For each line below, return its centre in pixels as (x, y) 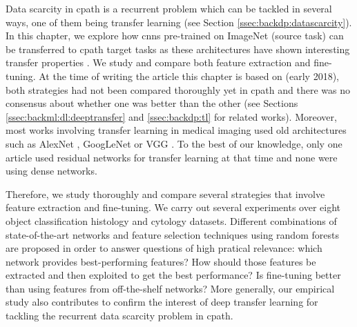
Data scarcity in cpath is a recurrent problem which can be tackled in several (169, 8)
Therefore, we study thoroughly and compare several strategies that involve (165, 194)
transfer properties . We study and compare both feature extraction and (158, 62)
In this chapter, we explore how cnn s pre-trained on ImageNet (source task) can (175, 36)
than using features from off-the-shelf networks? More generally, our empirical (170, 288)
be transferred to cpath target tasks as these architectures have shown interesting (178, 49)
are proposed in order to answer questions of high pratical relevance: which (164, 248)
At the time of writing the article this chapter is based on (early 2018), (189, 76)
